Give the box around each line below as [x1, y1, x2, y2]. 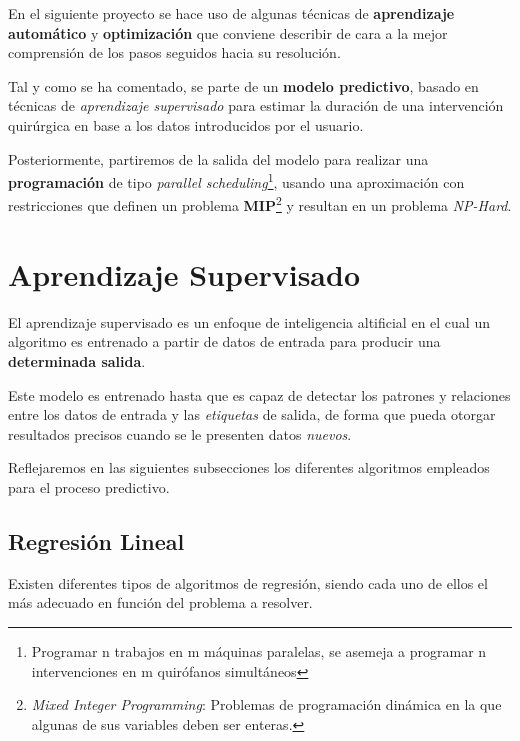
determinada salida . [8, 350, 146, 371]
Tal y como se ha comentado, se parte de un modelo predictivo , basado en [8, 75, 479, 96]
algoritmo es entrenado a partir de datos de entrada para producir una [8, 331, 441, 352]
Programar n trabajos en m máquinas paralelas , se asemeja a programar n [31, 640, 487, 661]
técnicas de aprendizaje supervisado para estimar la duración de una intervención [8, 95, 504, 116]
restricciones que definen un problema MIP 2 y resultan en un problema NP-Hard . [8, 192, 512, 216]
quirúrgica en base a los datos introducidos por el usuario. [8, 114, 364, 135]
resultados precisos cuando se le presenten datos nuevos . [8, 423, 352, 444]
